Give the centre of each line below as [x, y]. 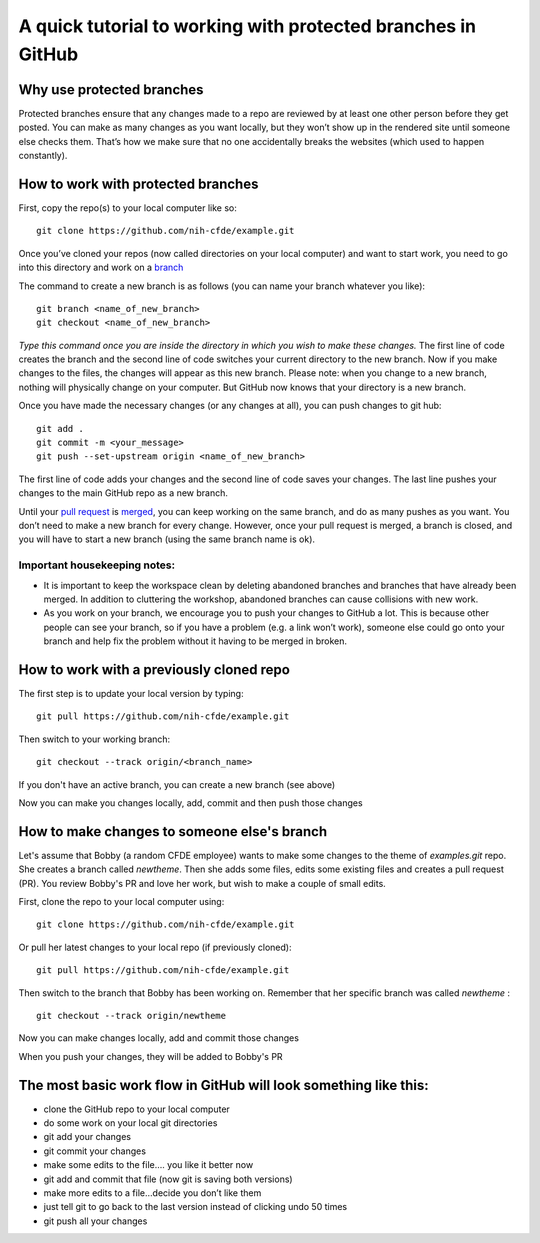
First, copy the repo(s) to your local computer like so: [127, 207]
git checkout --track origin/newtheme [131, 1015]
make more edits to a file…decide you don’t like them [152, 1192]
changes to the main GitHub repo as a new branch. [123, 493]
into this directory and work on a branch [101, 267]
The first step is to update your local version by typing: [131, 693]
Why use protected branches [111, 89]
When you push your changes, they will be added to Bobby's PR [151, 1056]
